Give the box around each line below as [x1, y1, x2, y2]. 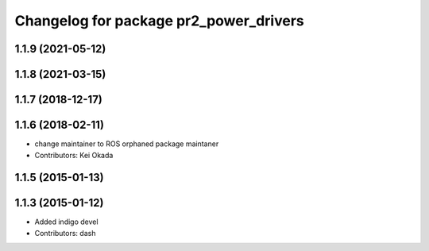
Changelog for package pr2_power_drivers [14, 12, 305, 29]
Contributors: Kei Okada [34, 150, 114, 160]
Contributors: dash [34, 228, 96, 237]
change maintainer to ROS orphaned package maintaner [34, 139, 219, 149]
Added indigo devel [34, 217, 99, 226]
